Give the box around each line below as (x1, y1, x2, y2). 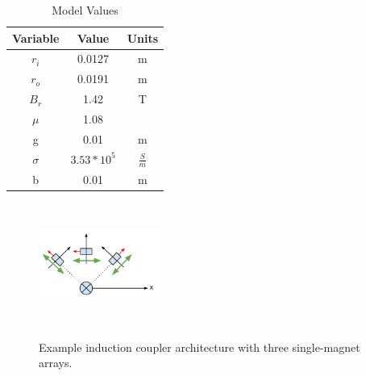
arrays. (39, 354, 73, 371)
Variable (12, 29, 60, 46)
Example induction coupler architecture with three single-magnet (39, 338, 360, 355)
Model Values (52, 2, 119, 18)
